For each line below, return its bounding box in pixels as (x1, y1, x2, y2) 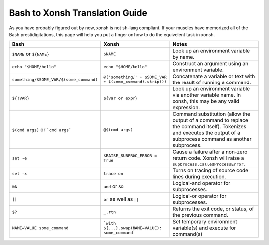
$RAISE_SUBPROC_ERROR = (103, 153, 157, 159)
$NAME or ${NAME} (12, 50, 50, 57)
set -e (12, 155, 27, 161)
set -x (12, 171, 27, 176)
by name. (172, 54, 195, 61)
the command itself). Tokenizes (172, 123, 247, 130)
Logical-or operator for (172, 193, 227, 200)
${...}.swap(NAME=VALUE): (103, 225, 162, 231)
